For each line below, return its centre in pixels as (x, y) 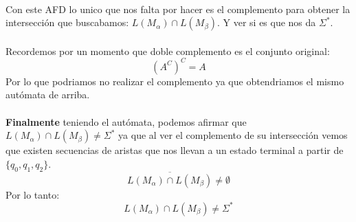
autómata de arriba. (48, 95)
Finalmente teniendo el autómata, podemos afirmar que (126, 121)
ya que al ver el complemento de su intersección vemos (233, 135)
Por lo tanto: (33, 194)
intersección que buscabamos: (67, 22)
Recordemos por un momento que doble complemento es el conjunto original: (168, 51)
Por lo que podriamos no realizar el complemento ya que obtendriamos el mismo (175, 81)
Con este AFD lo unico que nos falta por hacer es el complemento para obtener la (178, 9)
